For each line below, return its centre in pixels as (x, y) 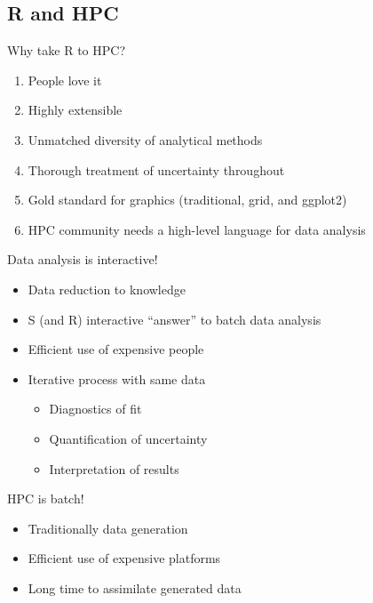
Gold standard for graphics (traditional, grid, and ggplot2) (187, 200)
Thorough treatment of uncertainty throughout (156, 169)
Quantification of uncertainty (128, 438)
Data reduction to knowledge (107, 289)
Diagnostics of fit (95, 409)
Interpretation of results (114, 468)
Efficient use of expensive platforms (124, 558)
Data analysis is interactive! (83, 259)
